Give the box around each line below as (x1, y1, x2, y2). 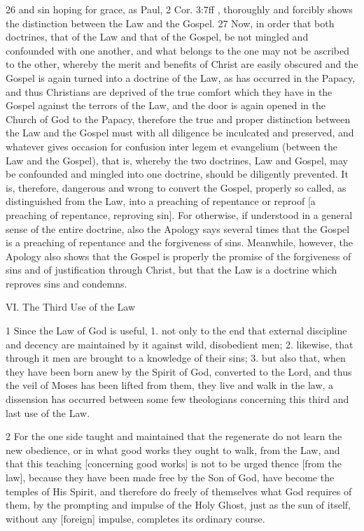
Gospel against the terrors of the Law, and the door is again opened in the (6, 98, 325, 113)
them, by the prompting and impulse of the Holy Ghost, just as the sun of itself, (6, 497, 351, 512)
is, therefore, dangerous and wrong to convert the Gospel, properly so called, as (6, 180, 346, 194)
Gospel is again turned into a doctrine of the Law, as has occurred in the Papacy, (6, 70, 356, 85)
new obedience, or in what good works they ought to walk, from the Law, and (6, 442, 340, 457)
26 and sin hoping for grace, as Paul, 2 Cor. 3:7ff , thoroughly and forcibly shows (6, 2, 353, 16)
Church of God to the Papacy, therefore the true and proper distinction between (6, 111, 351, 126)
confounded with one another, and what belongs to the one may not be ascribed (6, 43, 350, 57)
